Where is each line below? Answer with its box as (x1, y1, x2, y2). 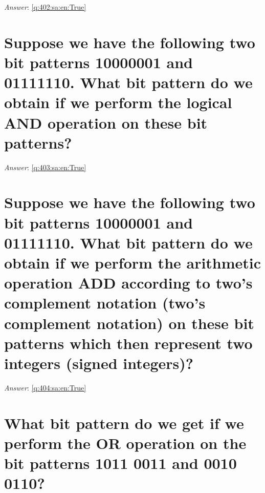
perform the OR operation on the (4, 432, 247, 453)
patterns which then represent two (4, 332, 253, 353)
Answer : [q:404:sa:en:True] (4, 382, 86, 393)
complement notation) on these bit (4, 312, 254, 333)
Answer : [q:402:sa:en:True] (4, 2, 86, 12)
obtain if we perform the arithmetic (4, 252, 261, 273)
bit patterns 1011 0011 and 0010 (4, 453, 237, 474)
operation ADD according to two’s (4, 272, 253, 293)
